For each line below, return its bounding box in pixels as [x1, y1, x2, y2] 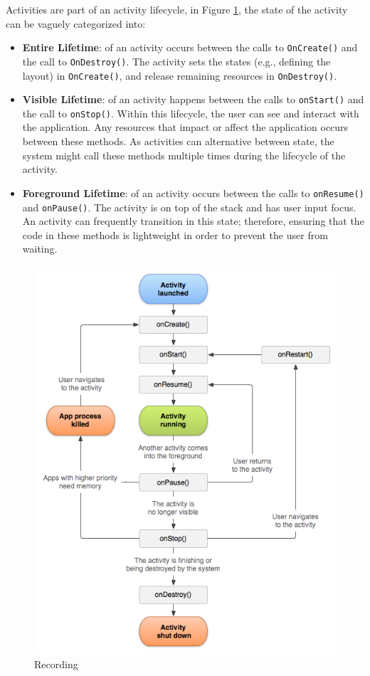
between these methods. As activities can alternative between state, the [22, 134, 334, 149]
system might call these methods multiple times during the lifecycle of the [22, 147, 346, 162]
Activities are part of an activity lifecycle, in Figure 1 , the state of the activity [6, 2, 348, 16]
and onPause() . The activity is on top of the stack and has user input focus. [22, 199, 356, 214]
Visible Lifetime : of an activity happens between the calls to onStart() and [22, 92, 364, 107]
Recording [34, 657, 78, 672]
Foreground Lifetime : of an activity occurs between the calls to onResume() [22, 185, 364, 200]
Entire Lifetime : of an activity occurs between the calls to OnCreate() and [22, 40, 358, 55]
